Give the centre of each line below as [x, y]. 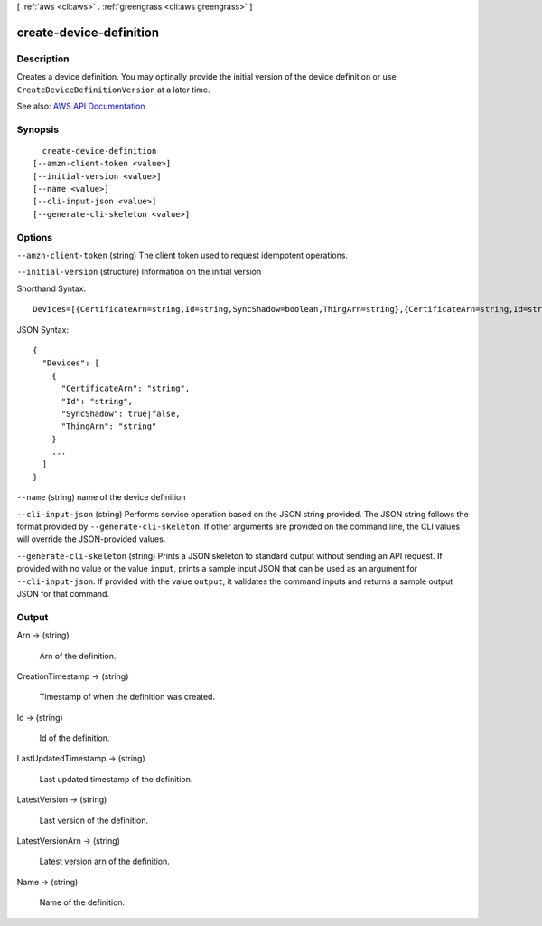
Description [43, 59]
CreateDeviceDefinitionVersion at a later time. [114, 90]
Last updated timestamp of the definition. [116, 779]
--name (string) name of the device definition [101, 497]
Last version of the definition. [94, 820]
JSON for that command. [63, 593]
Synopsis [37, 129]
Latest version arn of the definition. [105, 861]
